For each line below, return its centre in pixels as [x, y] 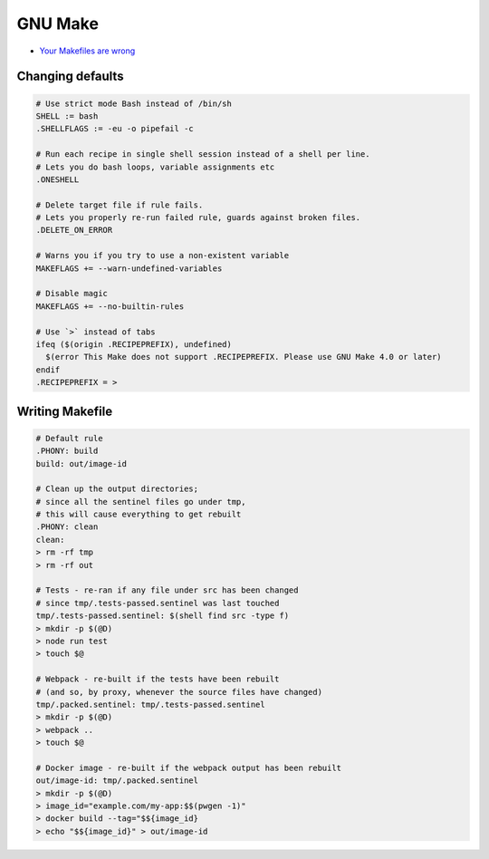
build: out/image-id [81, 463]
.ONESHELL [58, 179]
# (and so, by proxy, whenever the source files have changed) [179, 692]
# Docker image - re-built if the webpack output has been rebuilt [189, 767]
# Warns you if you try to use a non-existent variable [163, 256]
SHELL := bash [67, 116]
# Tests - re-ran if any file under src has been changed [167, 590]
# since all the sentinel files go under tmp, [141, 502]
